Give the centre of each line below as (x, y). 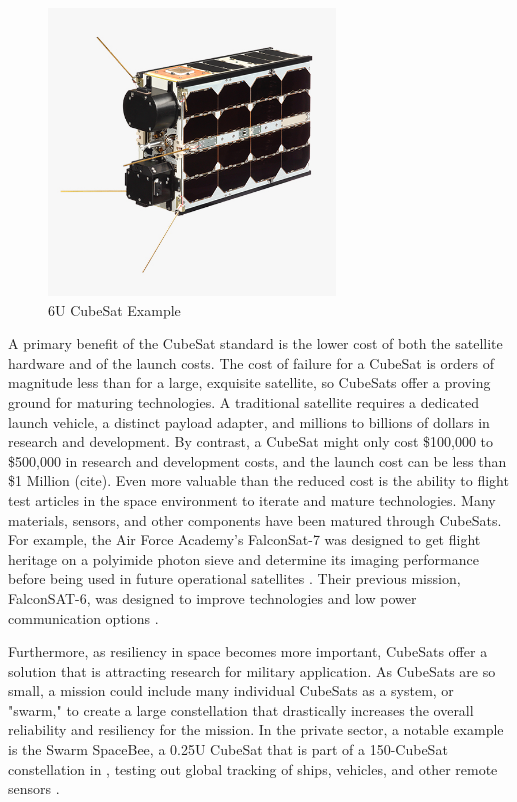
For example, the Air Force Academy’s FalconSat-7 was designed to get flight (244, 539)
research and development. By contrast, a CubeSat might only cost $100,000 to (251, 441)
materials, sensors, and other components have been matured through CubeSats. (255, 519)
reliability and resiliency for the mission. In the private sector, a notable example (256, 729)
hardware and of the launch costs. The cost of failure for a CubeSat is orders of (251, 362)
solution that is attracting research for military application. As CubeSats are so (252, 670)
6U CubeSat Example (114, 309)
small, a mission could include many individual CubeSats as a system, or (231, 690)
